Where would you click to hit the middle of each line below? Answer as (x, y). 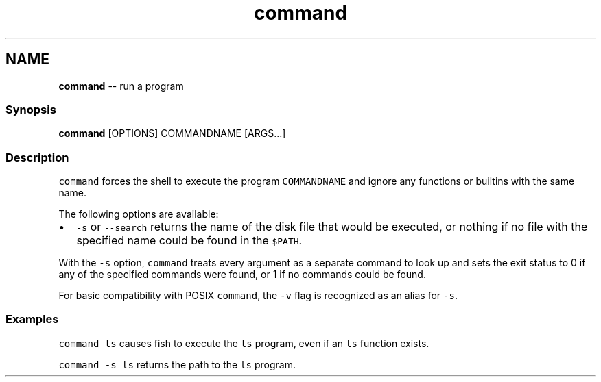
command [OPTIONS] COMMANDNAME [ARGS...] (172, 133)
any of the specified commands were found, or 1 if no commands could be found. (242, 275)
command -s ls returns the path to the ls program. (177, 364)
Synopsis (31, 109)
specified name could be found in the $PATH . (189, 241)
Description (37, 157)
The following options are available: (139, 214)
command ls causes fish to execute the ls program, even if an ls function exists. (244, 343)
